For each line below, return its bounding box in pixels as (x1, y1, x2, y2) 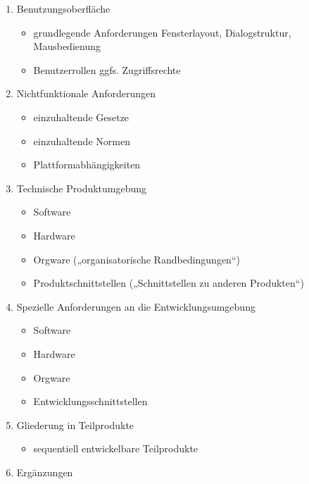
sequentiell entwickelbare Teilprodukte (33, 441, 198, 456)
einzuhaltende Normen (33, 133, 130, 148)
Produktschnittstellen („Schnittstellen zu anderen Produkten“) (33, 275, 304, 290)
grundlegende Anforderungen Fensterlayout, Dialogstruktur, (33, 25, 291, 39)
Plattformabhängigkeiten (33, 157, 141, 172)
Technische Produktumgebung (16, 180, 147, 195)
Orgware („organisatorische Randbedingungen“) (33, 252, 240, 266)
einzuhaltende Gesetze (33, 109, 130, 124)
